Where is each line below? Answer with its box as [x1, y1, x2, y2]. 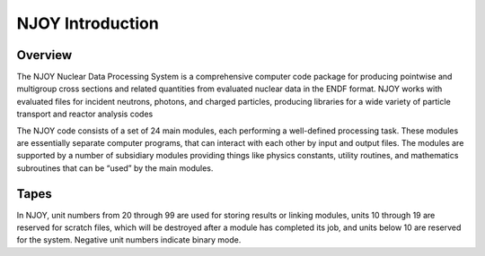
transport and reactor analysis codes [16, 108, 154, 120]
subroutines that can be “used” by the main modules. [16, 162, 214, 174]
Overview [16, 47, 73, 63]
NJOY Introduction [16, 13, 159, 33]
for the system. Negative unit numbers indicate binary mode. [16, 235, 242, 245]
